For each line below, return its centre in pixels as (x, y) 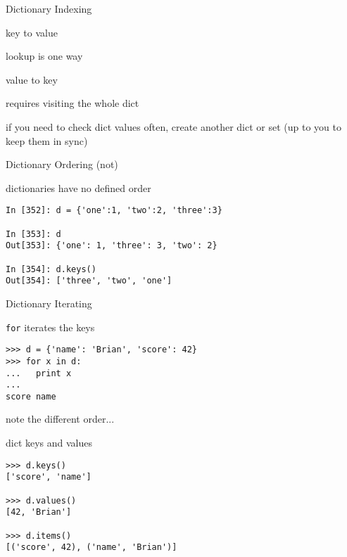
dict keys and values (49, 443)
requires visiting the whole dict (72, 103)
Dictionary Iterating (49, 303)
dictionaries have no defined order (78, 187)
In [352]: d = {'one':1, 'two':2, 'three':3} (114, 211)
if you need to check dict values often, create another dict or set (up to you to (174, 126)
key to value (32, 32)
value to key (32, 79)
